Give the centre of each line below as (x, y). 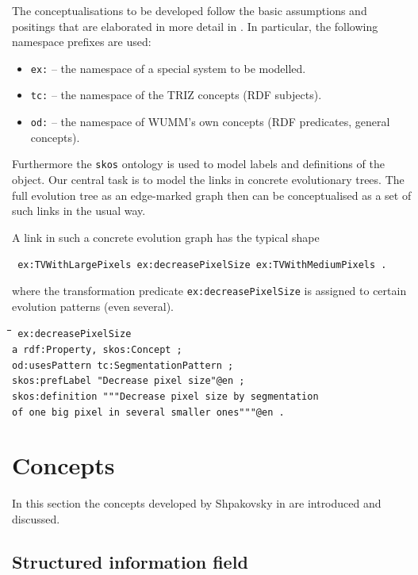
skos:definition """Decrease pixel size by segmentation (165, 396)
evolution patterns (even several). (93, 306)
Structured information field (130, 561)
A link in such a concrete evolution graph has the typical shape (166, 237)
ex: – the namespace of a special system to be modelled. (168, 68)
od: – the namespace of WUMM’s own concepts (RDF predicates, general (210, 122)
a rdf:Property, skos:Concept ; (97, 349)
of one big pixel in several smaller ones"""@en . (148, 412)
